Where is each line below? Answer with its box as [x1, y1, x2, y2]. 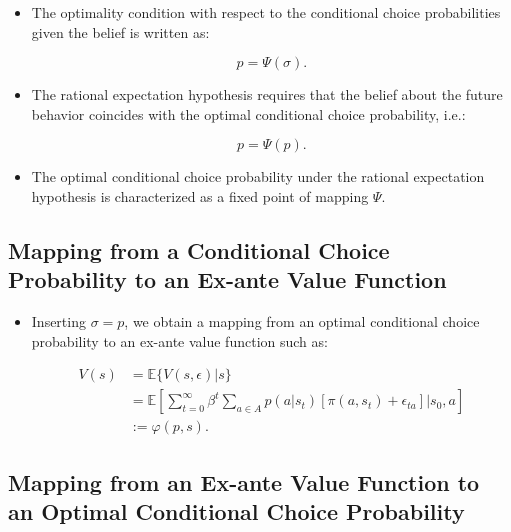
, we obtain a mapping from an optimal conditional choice [124, 311, 480, 332]
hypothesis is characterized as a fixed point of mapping [31, 185, 369, 206]
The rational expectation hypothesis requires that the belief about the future [31, 84, 503, 105]
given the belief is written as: [31, 21, 210, 42]
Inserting [31, 311, 86, 332]
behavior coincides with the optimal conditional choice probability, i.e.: [31, 103, 466, 124]
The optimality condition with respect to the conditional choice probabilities [31, 2, 501, 22]
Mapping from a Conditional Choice [8, 234, 390, 265]
